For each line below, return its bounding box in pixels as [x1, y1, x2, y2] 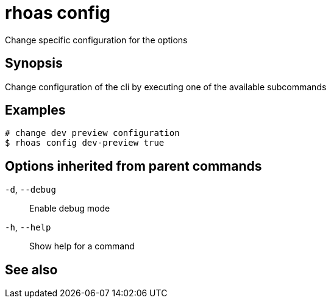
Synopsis [5, 55, 63, 71]
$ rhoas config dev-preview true [5, 138, 165, 148]
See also [5, 262, 58, 277]
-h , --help [5, 222, 51, 233]
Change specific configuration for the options [5, 34, 188, 45]
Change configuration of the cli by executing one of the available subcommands [5, 81, 327, 92]
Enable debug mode [29, 203, 110, 214]
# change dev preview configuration [5, 128, 180, 138]
